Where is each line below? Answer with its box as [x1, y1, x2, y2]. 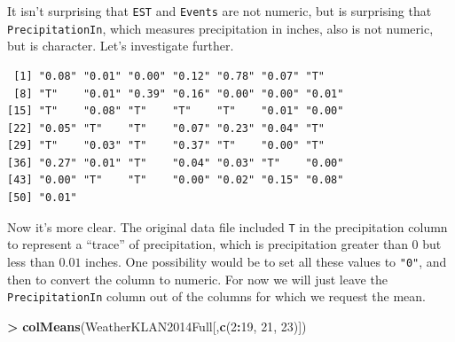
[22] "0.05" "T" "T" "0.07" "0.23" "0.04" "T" [7, 121, 325, 135]
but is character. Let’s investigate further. [7, 36, 234, 55]
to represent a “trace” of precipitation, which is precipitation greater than [7, 235, 408, 253]
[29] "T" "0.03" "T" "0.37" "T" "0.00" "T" [7, 139, 325, 152]
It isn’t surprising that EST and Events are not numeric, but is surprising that [7, 2, 432, 19]
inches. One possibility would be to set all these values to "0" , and [85, 252, 447, 270]
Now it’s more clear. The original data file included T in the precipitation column [7, 217, 448, 236]
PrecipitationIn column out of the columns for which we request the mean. [7, 287, 426, 306]
